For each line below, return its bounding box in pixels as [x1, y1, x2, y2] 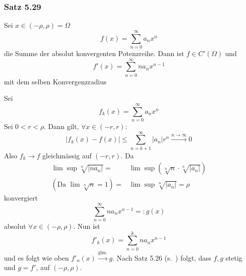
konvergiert [4, 193, 38, 203]
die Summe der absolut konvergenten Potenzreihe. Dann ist [4, 48, 184, 58]
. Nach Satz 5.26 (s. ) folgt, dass [112, 252, 211, 263]
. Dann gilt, [44, 121, 79, 131]
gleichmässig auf [42, 150, 92, 160]
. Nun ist [73, 221, 100, 231]
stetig [225, 252, 243, 263]
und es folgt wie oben [4, 252, 69, 263]
